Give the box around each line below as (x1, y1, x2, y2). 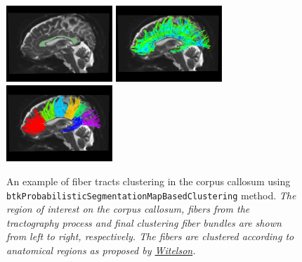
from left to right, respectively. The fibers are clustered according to (6, 229, 294, 244)
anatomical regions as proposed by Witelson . (6, 242, 196, 257)
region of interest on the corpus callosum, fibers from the (6, 201, 250, 216)
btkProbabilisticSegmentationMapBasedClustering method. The (6, 187, 296, 202)
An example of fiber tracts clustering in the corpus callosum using (6, 173, 291, 188)
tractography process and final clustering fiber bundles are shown (6, 215, 282, 230)
